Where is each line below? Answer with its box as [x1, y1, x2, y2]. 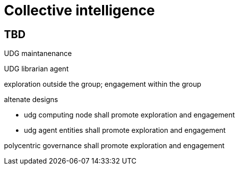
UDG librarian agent [4, 64, 69, 73]
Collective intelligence [4, 2, 155, 19]
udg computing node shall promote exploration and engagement [24, 111, 235, 119]
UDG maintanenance [4, 49, 72, 58]
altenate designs [4, 95, 58, 104]
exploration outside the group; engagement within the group [4, 80, 202, 89]
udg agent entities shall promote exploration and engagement [24, 126, 226, 135]
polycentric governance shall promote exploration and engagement [4, 141, 225, 150]
